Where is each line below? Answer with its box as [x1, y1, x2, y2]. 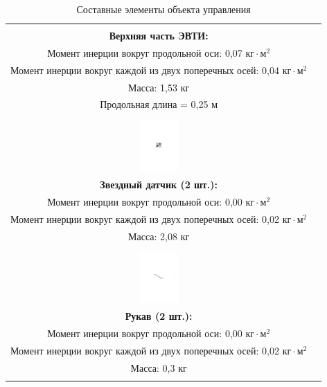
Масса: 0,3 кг [130, 360, 187, 375]
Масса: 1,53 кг [128, 80, 190, 94]
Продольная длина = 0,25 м [100, 97, 218, 111]
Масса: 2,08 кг [128, 228, 190, 243]
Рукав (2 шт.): [125, 309, 193, 323]
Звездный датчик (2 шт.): [100, 177, 218, 191]
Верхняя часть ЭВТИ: [109, 28, 209, 43]
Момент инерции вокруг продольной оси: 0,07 [47, 45, 242, 60]
